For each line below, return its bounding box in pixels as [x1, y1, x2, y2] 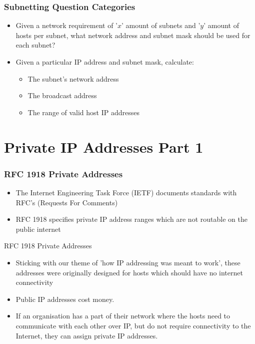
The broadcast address [27, 90, 97, 101]
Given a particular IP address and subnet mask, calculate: [15, 57, 194, 67]
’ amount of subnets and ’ [121, 20, 200, 31]
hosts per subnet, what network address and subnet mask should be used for [15, 30, 250, 40]
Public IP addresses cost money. [15, 293, 114, 304]
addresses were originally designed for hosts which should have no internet [15, 267, 243, 277]
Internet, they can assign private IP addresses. [15, 330, 158, 340]
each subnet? [15, 40, 55, 50]
